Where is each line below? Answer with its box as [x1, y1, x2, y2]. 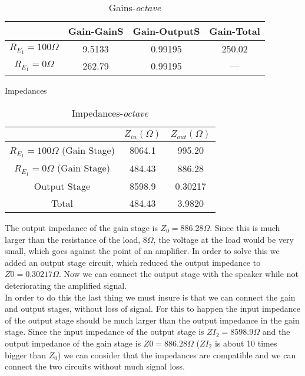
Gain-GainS [68, 24, 124, 38]
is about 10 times [214, 337, 277, 349]
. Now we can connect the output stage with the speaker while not [58, 268, 299, 280]
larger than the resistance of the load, [5, 233, 141, 245]
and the [262, 325, 290, 338]
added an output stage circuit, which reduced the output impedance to [5, 256, 261, 268]
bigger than [5, 348, 47, 361]
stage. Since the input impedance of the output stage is [5, 325, 204, 338]
